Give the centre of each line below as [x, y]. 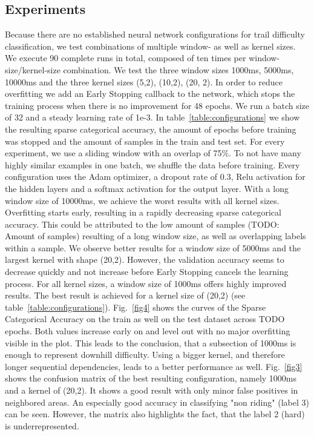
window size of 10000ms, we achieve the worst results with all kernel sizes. [142, 200]
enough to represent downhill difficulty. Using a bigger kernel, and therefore [145, 355]
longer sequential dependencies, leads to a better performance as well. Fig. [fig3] [154, 366]
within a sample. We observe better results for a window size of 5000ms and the [153, 247]
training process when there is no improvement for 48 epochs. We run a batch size [157, 105]
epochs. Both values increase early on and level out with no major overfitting [148, 331]
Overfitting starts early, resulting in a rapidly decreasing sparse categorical [143, 212]
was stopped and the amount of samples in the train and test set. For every [145, 141]
